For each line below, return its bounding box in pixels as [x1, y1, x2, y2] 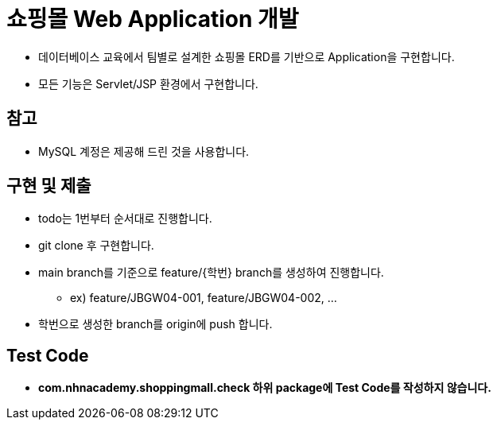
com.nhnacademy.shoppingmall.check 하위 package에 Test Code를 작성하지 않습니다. [38, 381, 491, 395]
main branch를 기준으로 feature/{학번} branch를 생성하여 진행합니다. [38, 265, 384, 280]
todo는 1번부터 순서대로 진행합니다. [38, 211, 212, 226]
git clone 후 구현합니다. [38, 238, 154, 253]
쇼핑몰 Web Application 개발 [6, 6, 299, 33]
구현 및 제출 [6, 176, 91, 196]
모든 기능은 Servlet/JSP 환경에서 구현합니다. [38, 76, 258, 91]
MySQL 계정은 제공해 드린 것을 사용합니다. [38, 144, 250, 158]
